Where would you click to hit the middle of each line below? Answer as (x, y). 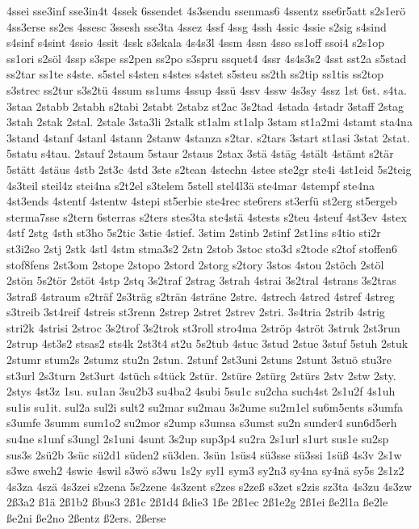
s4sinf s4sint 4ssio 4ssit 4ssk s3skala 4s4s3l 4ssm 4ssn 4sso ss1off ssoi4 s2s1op (196, 42)
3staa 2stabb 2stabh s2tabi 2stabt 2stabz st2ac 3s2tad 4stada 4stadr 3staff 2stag (205, 106)
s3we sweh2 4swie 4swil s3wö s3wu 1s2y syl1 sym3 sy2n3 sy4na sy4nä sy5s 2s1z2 (205, 470)
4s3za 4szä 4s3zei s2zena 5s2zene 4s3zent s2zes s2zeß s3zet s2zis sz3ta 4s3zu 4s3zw (209, 486)
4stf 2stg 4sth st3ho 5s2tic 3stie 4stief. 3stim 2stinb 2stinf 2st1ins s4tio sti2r (194, 233)
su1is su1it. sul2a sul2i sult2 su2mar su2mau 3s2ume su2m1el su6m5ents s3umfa (205, 406)
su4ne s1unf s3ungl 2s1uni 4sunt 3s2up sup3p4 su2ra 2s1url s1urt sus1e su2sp (198, 439)
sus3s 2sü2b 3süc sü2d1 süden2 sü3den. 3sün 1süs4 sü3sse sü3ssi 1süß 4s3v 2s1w (204, 454)
